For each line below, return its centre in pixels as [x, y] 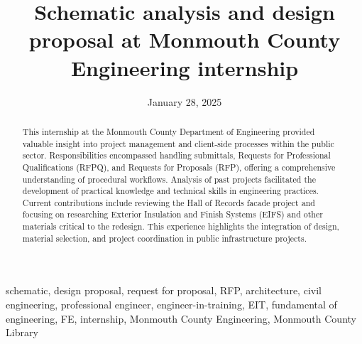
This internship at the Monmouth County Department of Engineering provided [169, 131]
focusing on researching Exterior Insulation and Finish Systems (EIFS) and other [172, 214]
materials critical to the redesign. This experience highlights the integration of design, [181, 226]
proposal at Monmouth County [185, 39]
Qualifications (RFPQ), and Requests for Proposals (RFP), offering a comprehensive [179, 167]
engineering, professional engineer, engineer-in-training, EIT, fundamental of [171, 305]
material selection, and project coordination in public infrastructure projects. [164, 238]
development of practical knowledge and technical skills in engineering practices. [170, 191]
